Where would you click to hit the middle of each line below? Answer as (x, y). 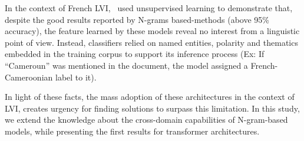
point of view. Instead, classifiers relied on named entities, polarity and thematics (151, 42)
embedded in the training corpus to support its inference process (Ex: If (135, 54)
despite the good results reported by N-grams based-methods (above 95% (137, 19)
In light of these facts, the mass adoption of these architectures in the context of (150, 97)
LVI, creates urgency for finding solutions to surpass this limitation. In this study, (152, 108)
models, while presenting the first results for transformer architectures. (132, 131)
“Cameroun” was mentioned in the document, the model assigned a (126, 65)
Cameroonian (29, 77)
